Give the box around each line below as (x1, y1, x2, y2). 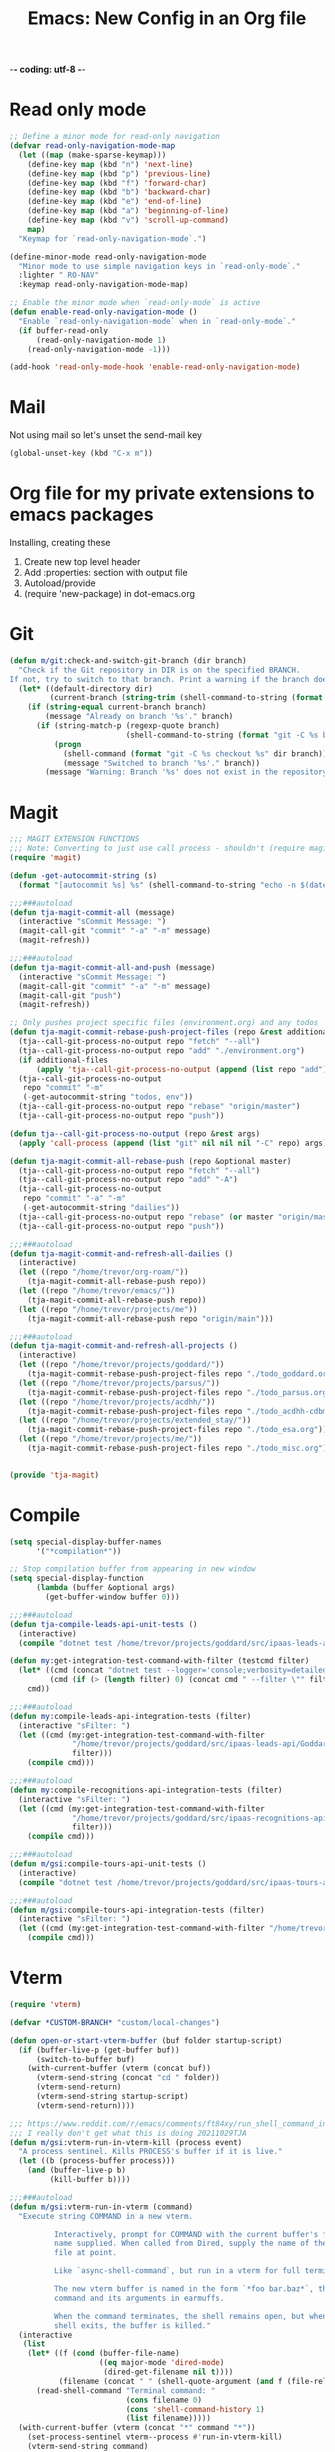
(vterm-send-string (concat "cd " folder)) (35, 2073, 221, 2083)
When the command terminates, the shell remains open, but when (53, 2311, 328, 2321)
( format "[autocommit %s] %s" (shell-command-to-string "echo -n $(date (18, 880, 328, 890)
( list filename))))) (125, 2413, 212, 2424)
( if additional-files (18, 1055, 109, 1065)
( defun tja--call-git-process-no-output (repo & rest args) (9, 1128, 261, 1139)
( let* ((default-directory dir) (18, 683, 154, 694)
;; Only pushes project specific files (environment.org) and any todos (9, 1018, 319, 1028)
